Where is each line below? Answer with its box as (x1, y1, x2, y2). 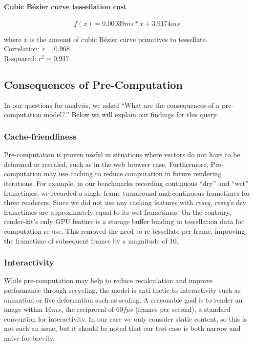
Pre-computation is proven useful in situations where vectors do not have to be (4, 149, 240, 160)
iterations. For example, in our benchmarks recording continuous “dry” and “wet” (4, 178, 249, 188)
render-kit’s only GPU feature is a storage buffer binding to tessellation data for (4, 216, 244, 226)
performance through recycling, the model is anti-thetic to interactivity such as (4, 285, 241, 295)
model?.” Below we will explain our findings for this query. (43, 109, 218, 120)
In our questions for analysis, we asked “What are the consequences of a (4, 100, 220, 110)
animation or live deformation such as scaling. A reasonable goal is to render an (4, 294, 243, 305)
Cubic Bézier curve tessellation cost (4, 1, 127, 11)
